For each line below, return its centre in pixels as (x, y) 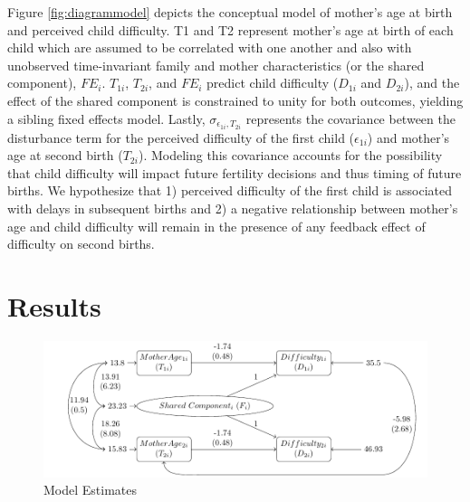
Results (54, 306)
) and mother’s (408, 137)
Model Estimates (91, 490)
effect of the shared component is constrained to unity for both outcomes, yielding (235, 100)
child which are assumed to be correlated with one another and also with (210, 47)
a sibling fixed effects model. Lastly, (106, 118)
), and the (432, 83)
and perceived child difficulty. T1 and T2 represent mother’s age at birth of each (230, 29)
